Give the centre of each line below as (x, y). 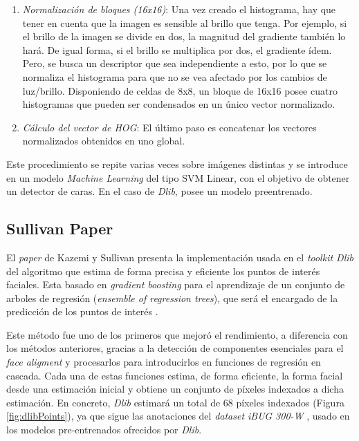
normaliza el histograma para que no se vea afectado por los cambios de (175, 76)
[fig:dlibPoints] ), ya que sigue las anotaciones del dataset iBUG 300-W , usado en (178, 416)
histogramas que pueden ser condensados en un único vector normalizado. (179, 104)
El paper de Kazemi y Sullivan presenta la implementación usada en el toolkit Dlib (180, 257)
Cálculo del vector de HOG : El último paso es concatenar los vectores (169, 127)
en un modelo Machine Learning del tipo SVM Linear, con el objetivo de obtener (178, 177)
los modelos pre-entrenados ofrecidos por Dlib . (104, 430)
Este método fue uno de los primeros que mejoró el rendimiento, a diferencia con (177, 334)
